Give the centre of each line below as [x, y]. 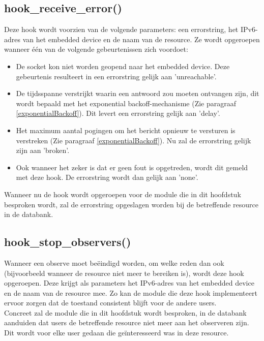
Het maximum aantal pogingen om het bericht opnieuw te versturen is [126, 130]
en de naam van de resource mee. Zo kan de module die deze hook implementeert [131, 292]
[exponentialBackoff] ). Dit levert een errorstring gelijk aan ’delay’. [118, 113]
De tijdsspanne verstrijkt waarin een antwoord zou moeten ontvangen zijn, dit [138, 93]
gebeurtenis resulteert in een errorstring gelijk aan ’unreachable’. [116, 76]
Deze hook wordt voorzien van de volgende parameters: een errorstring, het [121, 29]
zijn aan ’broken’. [43, 150]
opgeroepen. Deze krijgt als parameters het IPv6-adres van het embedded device [129, 283]
